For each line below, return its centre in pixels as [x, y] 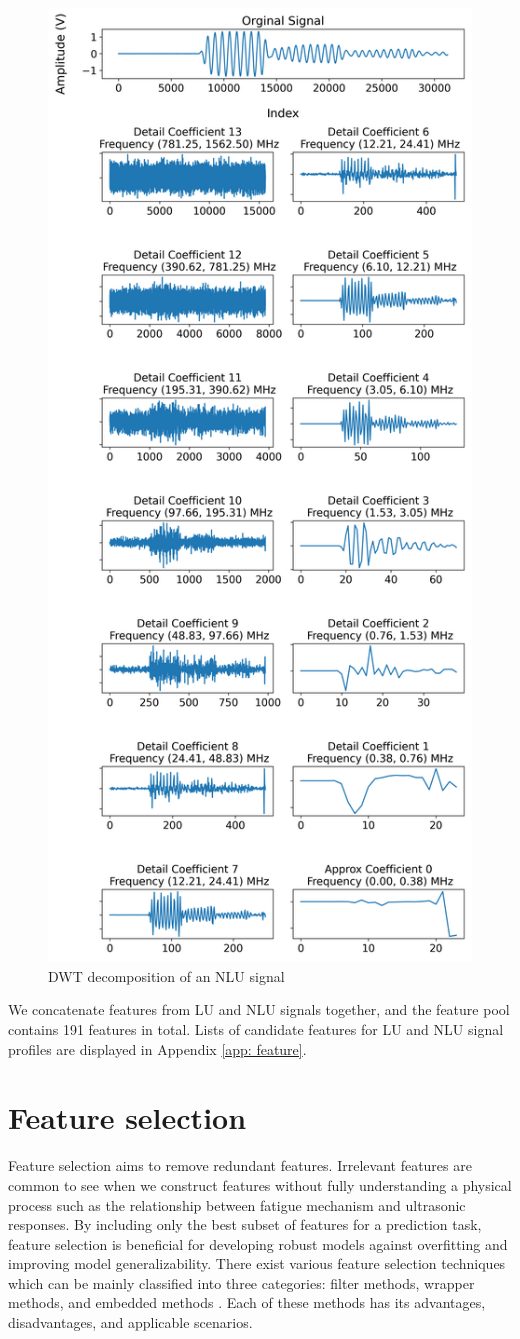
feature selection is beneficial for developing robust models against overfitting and [258, 1243]
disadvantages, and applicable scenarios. [130, 1322]
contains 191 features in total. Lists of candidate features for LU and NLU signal [256, 1029]
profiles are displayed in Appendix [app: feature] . [157, 1048]
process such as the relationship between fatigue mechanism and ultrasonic [237, 1204]
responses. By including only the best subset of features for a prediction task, [245, 1224]
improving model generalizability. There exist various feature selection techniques [257, 1263]
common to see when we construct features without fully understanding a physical [260, 1184]
